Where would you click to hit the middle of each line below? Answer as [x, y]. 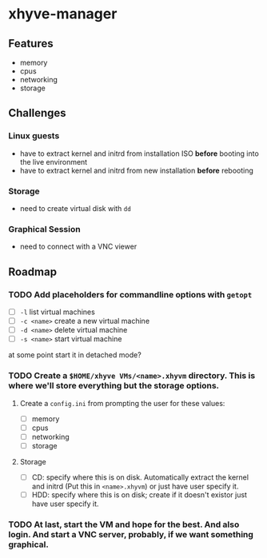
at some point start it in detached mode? [75, 355]
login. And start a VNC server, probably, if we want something [131, 534]
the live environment [54, 161]
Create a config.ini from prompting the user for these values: [122, 403]
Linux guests [34, 136]
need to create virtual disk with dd [76, 208]
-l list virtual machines [58, 312]
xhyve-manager [63, 14]
